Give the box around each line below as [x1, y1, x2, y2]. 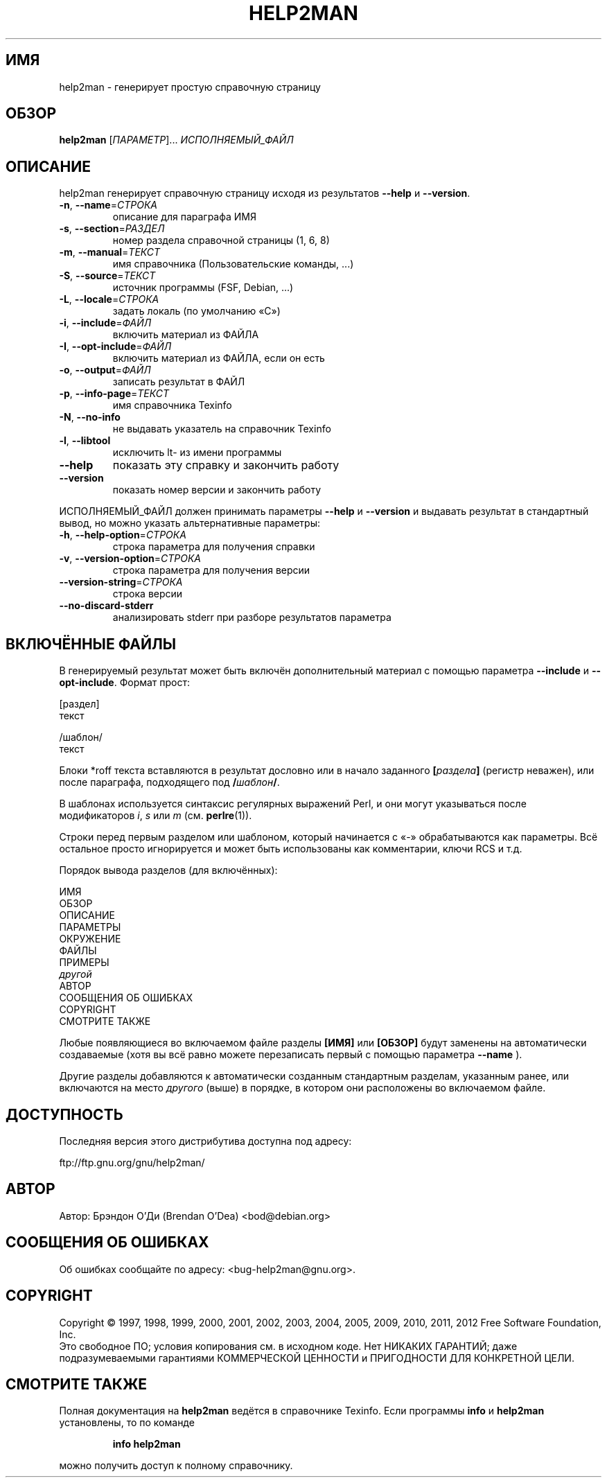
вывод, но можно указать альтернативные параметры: [59, 517, 321, 529]
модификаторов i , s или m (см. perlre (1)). [59, 809, 252, 822]
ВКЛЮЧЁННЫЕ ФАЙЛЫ [6, 635, 177, 653]
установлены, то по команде [59, 1416, 195, 1429]
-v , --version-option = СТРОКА [59, 552, 201, 565]
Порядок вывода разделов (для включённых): [59, 864, 278, 877]
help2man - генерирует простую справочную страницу [59, 80, 321, 93]
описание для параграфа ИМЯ [112, 211, 256, 223]
